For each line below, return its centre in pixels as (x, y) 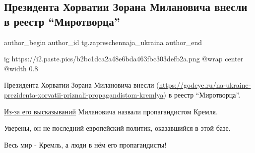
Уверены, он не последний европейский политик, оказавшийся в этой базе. (117, 128)
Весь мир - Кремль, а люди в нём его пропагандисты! (85, 144)
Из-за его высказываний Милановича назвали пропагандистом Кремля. (111, 111)
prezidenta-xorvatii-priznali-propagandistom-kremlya (84, 94)
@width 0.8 (21, 68)
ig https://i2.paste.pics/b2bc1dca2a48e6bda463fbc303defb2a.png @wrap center (124, 59)
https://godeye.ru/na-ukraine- (205, 85)
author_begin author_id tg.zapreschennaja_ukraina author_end (103, 42)
